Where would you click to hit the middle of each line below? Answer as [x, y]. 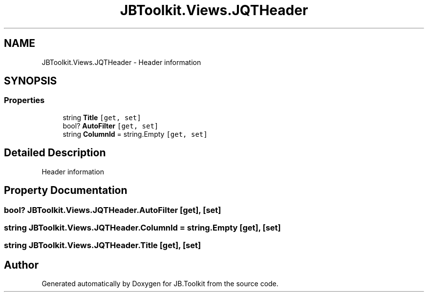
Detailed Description [55, 153]
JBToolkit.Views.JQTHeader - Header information [121, 62]
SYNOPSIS [31, 81]
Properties [24, 100]
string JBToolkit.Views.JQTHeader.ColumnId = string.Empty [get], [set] [142, 227]
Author [21, 265]
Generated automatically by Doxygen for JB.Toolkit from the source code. [160, 284]
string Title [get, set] [102, 117]
